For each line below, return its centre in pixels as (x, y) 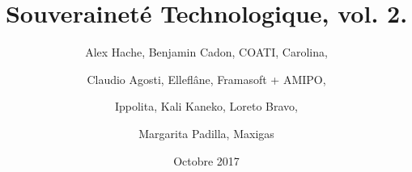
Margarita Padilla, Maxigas (206, 133)
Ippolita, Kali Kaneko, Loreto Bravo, (206, 106)
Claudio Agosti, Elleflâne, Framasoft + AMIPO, (206, 79)
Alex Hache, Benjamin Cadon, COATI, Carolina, (206, 52)
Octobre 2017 (206, 160)
